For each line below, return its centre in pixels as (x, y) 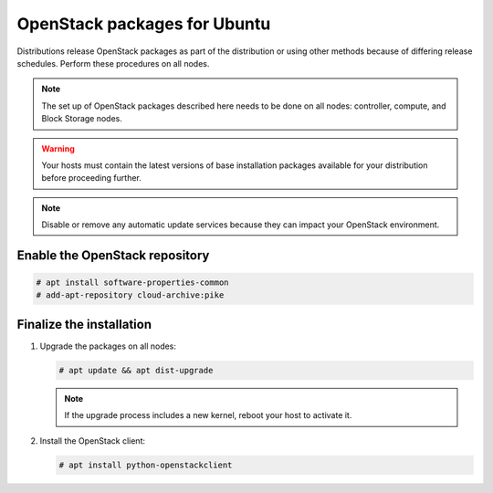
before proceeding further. (91, 178)
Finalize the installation (84, 324)
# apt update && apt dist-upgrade (136, 370)
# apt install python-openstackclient (146, 465)
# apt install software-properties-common (132, 283)
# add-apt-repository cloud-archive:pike (130, 295)
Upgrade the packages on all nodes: (108, 346)
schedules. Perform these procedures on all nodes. (113, 63)
